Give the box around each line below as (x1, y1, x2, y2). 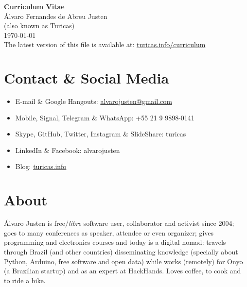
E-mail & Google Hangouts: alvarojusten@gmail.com (15, 96, 172, 106)
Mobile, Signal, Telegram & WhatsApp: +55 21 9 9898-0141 (15, 112, 194, 122)
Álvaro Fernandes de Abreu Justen (4, 11, 107, 21)
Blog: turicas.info (15, 161, 67, 171)
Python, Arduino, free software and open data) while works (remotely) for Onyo (4, 256, 243, 266)
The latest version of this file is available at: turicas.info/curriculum (4, 39, 206, 50)
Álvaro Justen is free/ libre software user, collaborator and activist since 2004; (4, 218, 234, 228)
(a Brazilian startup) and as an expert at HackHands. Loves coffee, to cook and (4, 266, 241, 276)
